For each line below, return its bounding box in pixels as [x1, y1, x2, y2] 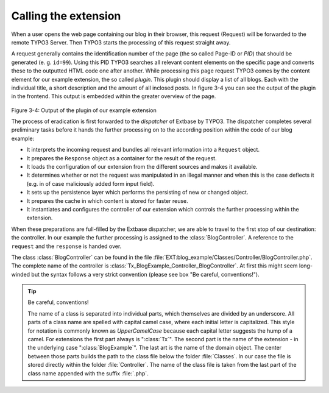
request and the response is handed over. [11, 243, 122, 250]
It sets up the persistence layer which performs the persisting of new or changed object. [26, 189, 249, 196]
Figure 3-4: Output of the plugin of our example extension [11, 107, 157, 114]
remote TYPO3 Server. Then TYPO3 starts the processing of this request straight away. [11, 38, 231, 46]
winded [11, 271, 30, 278]
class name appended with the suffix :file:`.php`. [27, 369, 149, 377]
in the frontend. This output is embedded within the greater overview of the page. [11, 93, 216, 100]
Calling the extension [11, 9, 121, 23]
